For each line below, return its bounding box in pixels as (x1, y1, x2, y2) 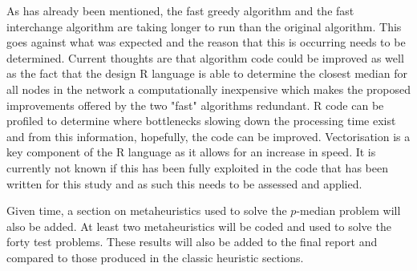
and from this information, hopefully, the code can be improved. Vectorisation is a (6, 127, 411, 144)
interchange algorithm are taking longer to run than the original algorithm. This (6, 18, 402, 34)
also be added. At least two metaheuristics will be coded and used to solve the (6, 217, 391, 234)
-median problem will (296, 202, 401, 219)
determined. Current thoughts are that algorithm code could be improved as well (6, 49, 404, 66)
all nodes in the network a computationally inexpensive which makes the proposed (6, 80, 411, 97)
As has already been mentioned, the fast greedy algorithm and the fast (6, 2, 354, 18)
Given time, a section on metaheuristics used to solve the (6, 202, 287, 219)
